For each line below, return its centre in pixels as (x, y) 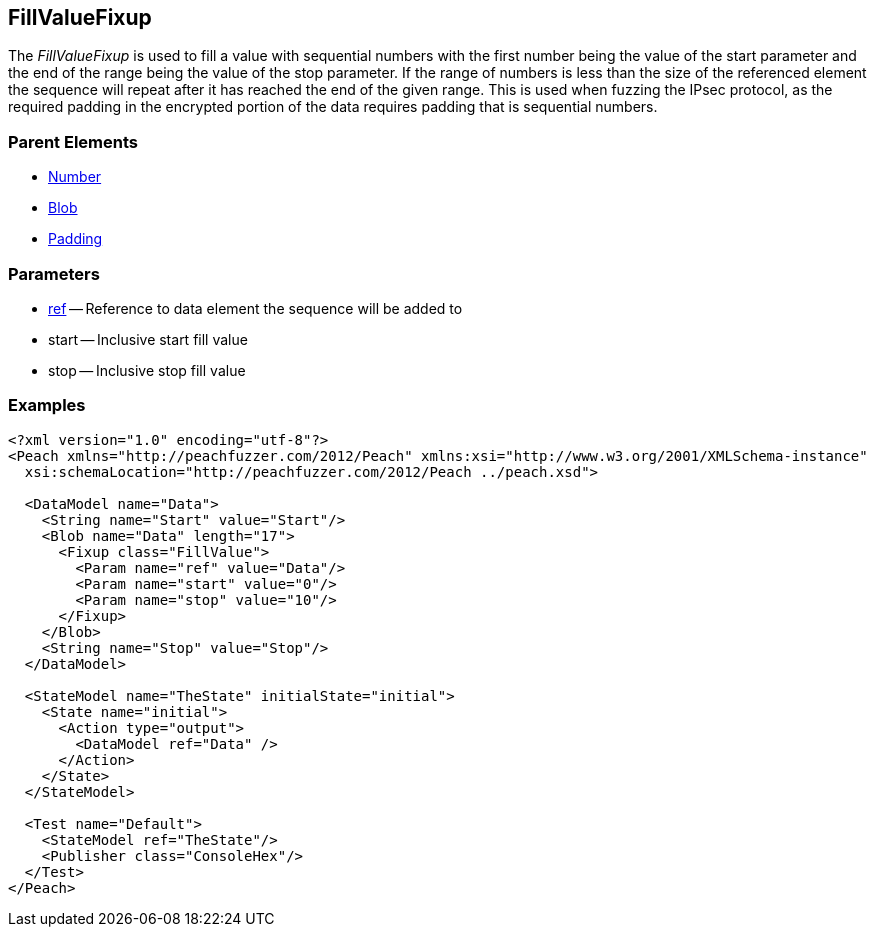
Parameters (54, 273)
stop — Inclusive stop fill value (147, 370)
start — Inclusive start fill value (148, 339)
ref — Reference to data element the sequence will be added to (255, 308)
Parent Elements (73, 141)
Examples (47, 405)
